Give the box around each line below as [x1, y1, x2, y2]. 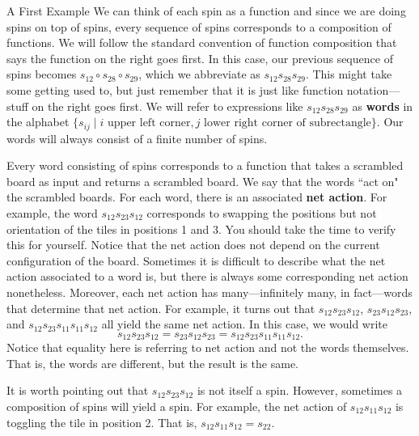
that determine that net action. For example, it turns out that [6, 299, 315, 316]
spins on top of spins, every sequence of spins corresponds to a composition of [6, 18, 391, 35]
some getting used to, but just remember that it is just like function [6, 81, 344, 98]
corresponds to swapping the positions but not [146, 204, 377, 221]
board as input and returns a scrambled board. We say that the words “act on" [6, 172, 399, 189]
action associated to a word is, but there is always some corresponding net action [6, 268, 408, 285]
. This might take [305, 66, 392, 83]
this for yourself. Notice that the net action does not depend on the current [6, 236, 380, 253]
